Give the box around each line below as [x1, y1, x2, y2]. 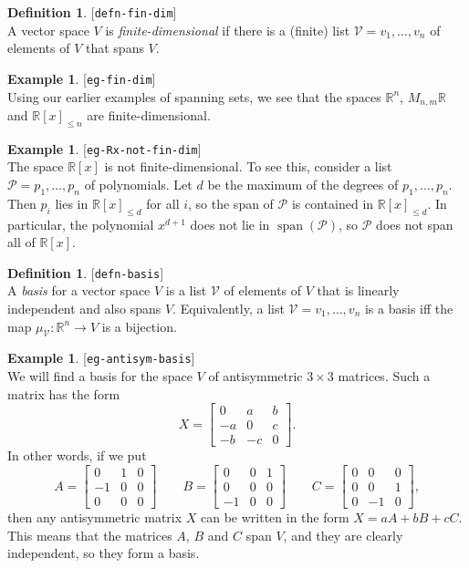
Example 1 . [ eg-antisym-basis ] [7, 348, 195, 367]
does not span [376, 214, 453, 233]
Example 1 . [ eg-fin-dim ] [7, 68, 156, 88]
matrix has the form [7, 384, 120, 403]
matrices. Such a [338, 367, 431, 386]
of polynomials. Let [84, 175, 193, 193]
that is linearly [317, 281, 400, 300]
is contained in [291, 193, 374, 212]
